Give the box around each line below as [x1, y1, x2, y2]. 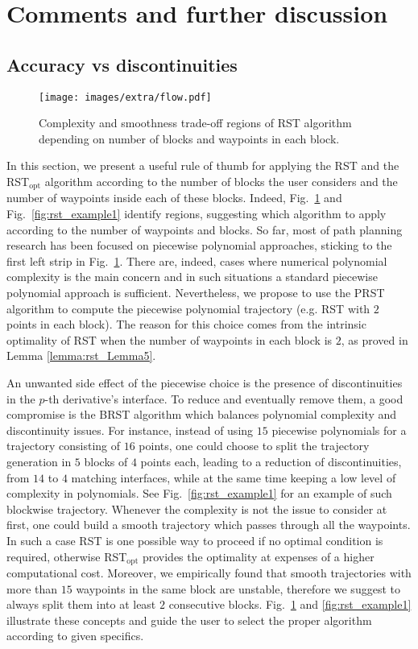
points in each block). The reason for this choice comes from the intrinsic [6, 316, 366, 333]
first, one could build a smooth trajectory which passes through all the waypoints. [6, 516, 411, 533]
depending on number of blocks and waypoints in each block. [39, 130, 340, 147]
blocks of [84, 453, 128, 469]
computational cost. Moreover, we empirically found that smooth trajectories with [6, 564, 412, 581]
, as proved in [341, 331, 408, 348]
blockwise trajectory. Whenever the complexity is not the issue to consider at [6, 500, 387, 517]
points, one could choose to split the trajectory [139, 437, 370, 454]
